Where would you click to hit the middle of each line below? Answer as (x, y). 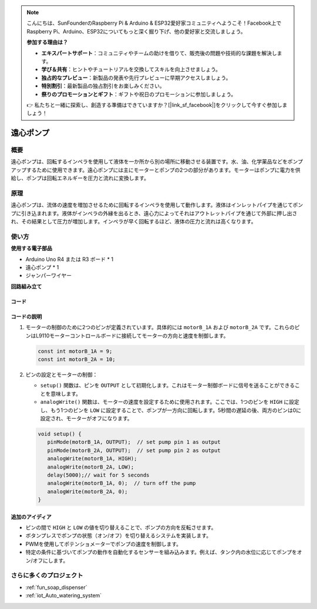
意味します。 (66, 393)
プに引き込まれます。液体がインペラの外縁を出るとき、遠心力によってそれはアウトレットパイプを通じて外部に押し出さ (154, 213)
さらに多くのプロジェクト (47, 575)
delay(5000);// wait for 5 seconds (98, 475)
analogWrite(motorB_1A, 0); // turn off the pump (122, 483)
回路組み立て (26, 286)
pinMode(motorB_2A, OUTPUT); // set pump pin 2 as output (134, 450)
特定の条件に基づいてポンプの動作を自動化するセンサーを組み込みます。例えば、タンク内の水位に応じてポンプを (161, 552)
